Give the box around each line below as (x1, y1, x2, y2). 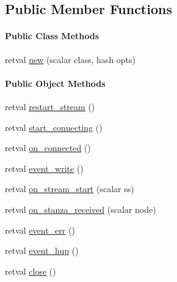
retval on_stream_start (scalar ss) (5, 182, 134, 195)
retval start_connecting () (5, 121, 103, 133)
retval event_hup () (5, 244, 79, 257)
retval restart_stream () (5, 100, 95, 113)
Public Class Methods (5, 29, 99, 42)
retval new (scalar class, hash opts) (5, 53, 135, 65)
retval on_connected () (5, 141, 91, 154)
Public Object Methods (5, 76, 106, 89)
